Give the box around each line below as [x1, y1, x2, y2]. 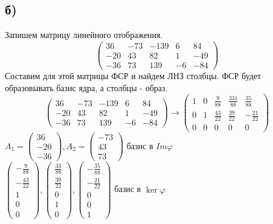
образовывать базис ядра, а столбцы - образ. [5, 81, 168, 94]
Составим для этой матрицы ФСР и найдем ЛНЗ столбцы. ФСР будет [5, 69, 262, 82]
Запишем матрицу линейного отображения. [5, 28, 163, 41]
